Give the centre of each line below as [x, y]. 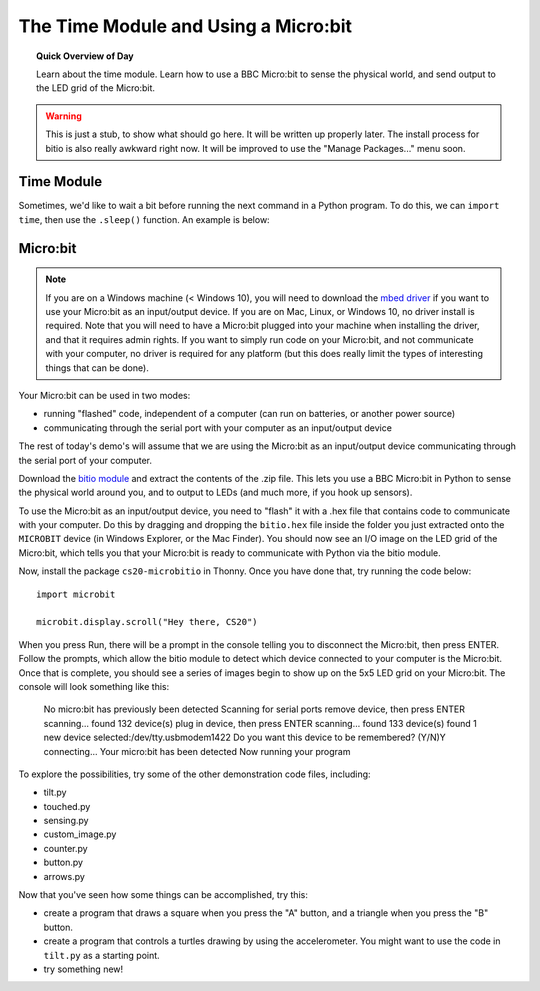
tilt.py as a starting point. [101, 955]
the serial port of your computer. [85, 460]
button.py [63, 862]
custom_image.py [80, 834]
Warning [63, 116]
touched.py [67, 806]
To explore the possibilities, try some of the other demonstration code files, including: [194, 774]
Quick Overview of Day [85, 56]
